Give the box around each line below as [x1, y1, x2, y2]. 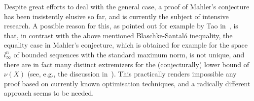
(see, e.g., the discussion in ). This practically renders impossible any [27, 69, 237, 79]
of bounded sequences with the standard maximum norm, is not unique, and [13, 49, 245, 59]
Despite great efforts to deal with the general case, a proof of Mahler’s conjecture [4, 1, 250, 11]
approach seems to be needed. [4, 88, 94, 98]
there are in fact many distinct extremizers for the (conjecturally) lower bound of [4, 59, 250, 69]
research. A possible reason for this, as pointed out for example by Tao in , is [4, 21, 238, 31]
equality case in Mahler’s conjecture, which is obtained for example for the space [4, 40, 248, 50]
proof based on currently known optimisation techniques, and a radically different [4, 78, 251, 88]
